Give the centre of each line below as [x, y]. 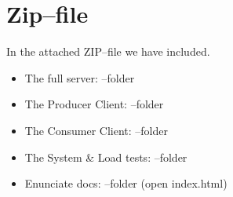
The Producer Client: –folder [94, 104]
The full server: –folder [80, 77]
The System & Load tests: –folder [106, 157]
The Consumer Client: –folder [96, 130]
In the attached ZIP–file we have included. [108, 51]
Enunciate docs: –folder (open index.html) [126, 183]
